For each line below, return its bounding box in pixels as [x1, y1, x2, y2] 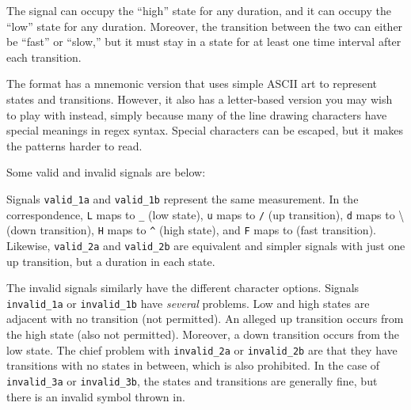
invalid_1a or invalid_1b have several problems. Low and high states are [6, 294, 370, 311]
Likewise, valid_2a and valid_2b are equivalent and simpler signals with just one [6, 237, 405, 253]
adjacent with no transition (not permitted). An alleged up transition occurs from [6, 310, 404, 327]
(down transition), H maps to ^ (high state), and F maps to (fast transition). [6, 222, 376, 238]
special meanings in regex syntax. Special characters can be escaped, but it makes [6, 122, 404, 139]
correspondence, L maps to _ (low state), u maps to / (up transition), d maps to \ [6, 206, 405, 222]
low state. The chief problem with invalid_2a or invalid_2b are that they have [6, 341, 398, 358]
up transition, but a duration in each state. [6, 252, 215, 269]
